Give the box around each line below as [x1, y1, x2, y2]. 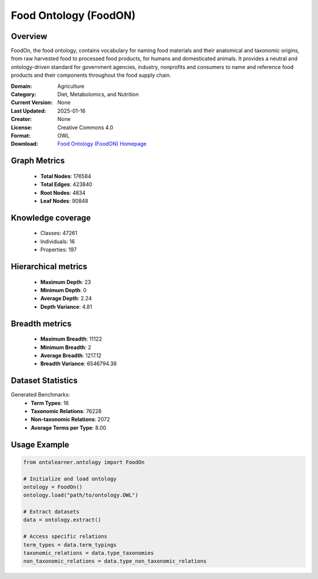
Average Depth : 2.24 [40, 295, 92, 302]
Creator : [11, 116, 32, 123]
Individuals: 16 [40, 238, 75, 245]
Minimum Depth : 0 [40, 286, 87, 293]
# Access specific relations [23, 533, 108, 540]
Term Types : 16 [31, 399, 69, 407]
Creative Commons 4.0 [57, 124, 114, 131]
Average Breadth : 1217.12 [40, 352, 102, 359]
